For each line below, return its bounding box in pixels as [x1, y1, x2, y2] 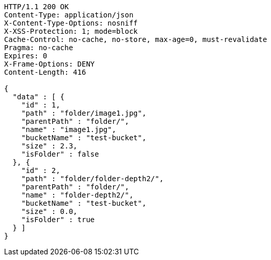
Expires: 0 [4, 52, 48, 60]
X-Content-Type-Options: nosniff [4, 19, 138, 27]
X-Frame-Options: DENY [4, 60, 95, 68]
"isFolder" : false [21, 150, 99, 158]
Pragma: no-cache [4, 44, 73, 52]
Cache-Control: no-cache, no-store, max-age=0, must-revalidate [4, 35, 267, 44]
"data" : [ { [12, 93, 65, 101]
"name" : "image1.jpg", [21, 125, 117, 134]
